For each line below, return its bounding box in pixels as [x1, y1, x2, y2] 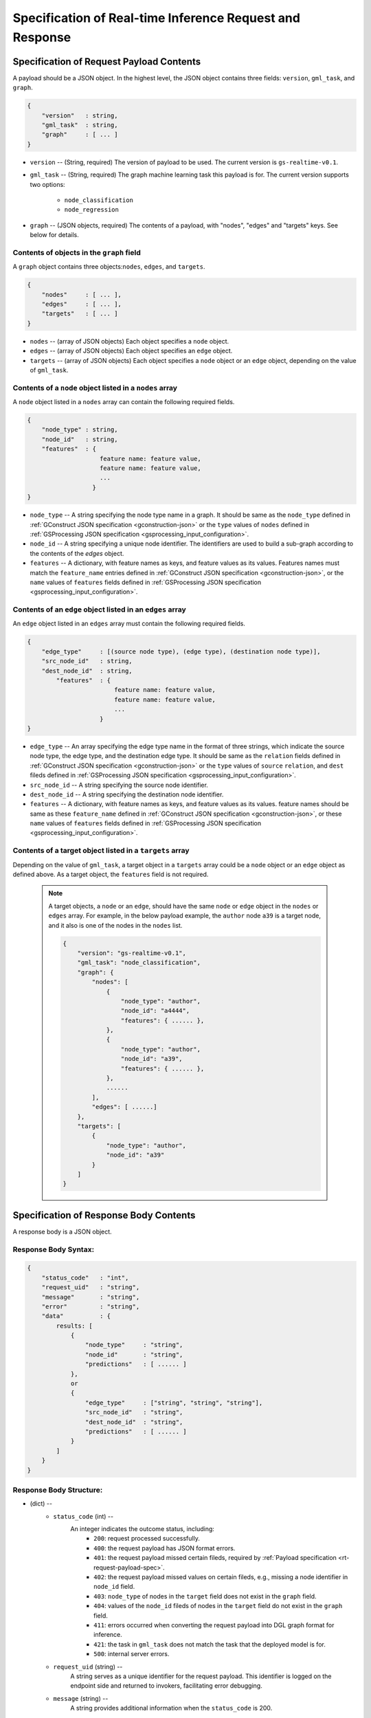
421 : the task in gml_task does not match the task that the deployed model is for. [93, 1640, 326, 1649]
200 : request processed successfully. [93, 1535, 201, 1543]
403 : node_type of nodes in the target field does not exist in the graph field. [93, 1592, 317, 1600]
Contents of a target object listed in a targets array [12, 846, 190, 856]
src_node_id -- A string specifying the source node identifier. [30, 781, 209, 789]
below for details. [30, 231, 79, 239]
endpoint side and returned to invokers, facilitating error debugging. [70, 1682, 262, 1690]
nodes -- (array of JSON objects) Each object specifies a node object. [30, 337, 229, 345]
